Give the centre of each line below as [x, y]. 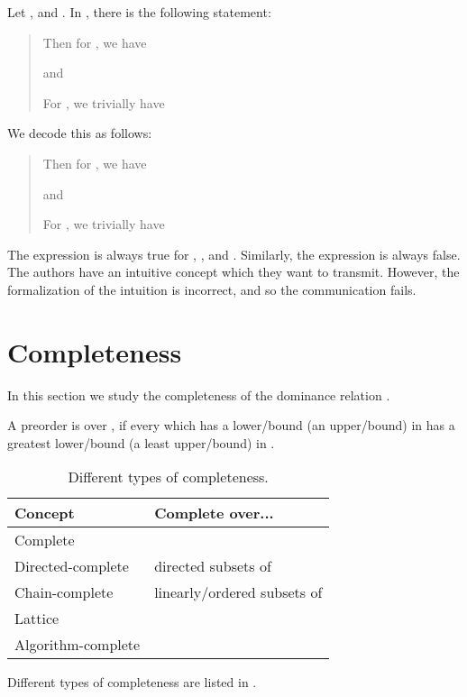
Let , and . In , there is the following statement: [139, 12]
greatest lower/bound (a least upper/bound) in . [141, 442]
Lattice [37, 619]
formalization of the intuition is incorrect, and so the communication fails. [212, 289]
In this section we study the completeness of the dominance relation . [199, 394]
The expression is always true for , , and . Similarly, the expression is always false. [234, 254]
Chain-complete [64, 592]
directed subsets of [213, 566]
